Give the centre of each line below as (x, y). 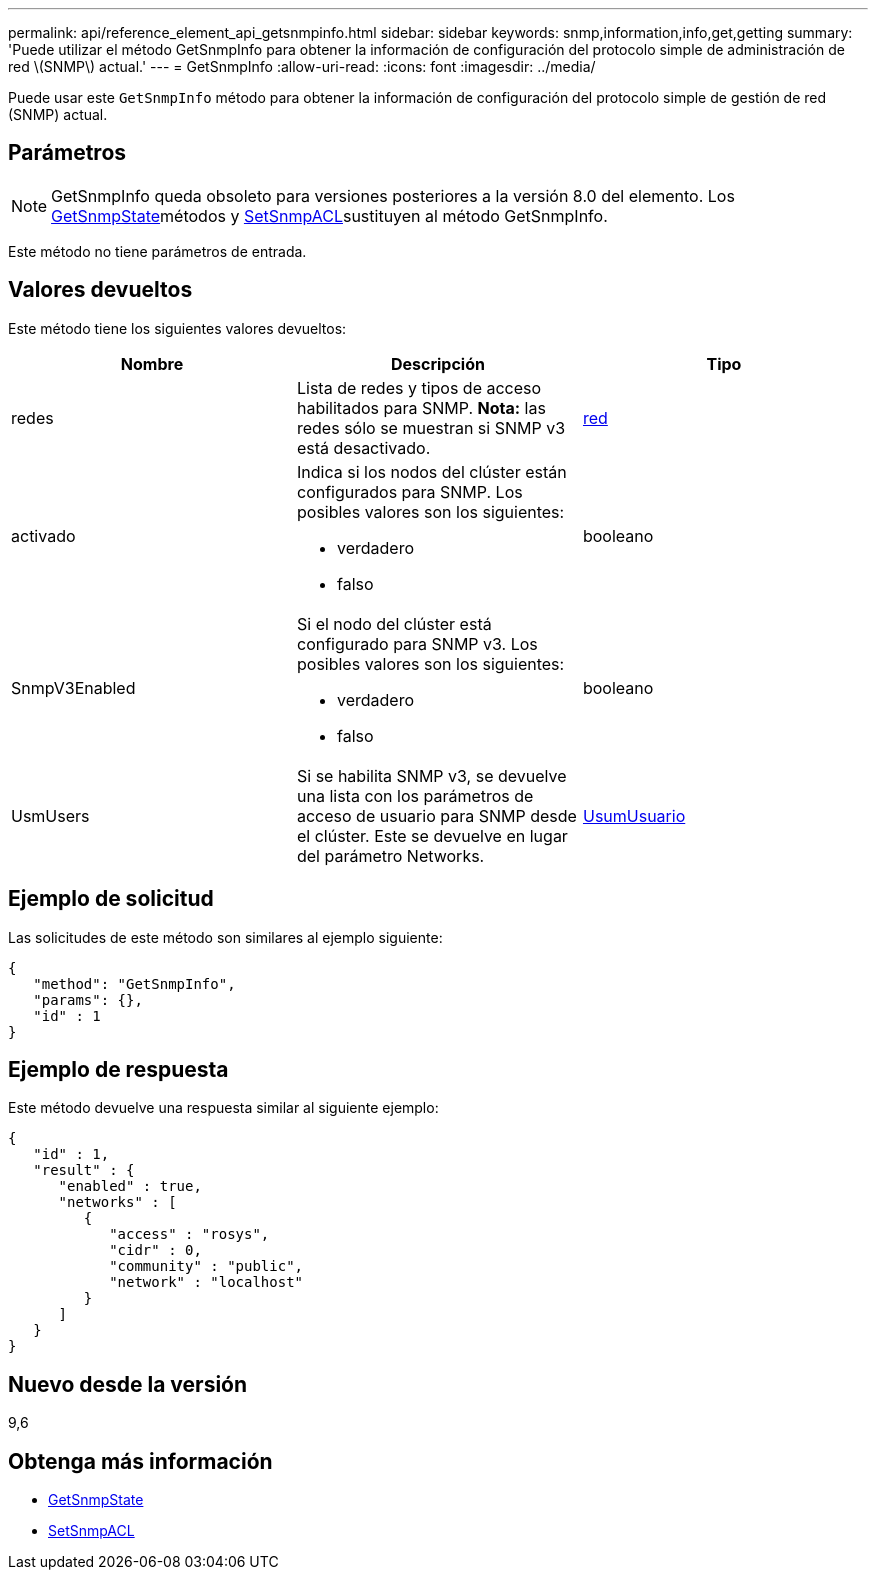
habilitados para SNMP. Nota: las (421, 407)
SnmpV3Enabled (73, 687)
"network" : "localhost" (206, 1282)
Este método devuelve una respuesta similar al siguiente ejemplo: (223, 1108)
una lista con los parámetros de (415, 795)
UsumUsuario (634, 815)
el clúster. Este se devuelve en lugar (432, 835)
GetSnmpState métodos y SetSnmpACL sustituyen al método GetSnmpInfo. (329, 215)
